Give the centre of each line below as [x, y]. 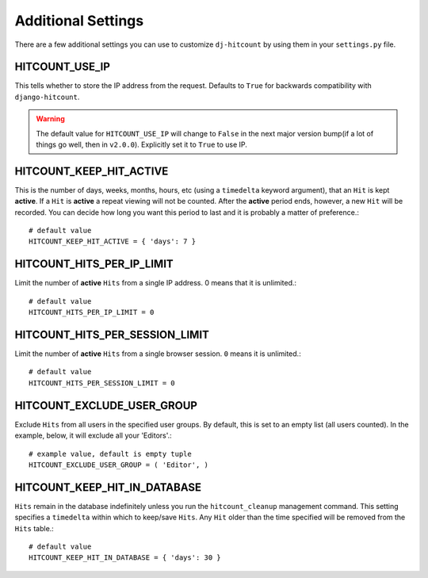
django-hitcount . [47, 97]
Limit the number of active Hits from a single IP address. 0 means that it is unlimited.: [156, 283]
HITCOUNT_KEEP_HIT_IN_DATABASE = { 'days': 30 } [125, 558]
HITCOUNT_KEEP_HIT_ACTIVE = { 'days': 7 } [113, 241]
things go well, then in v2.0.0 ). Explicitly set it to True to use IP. [141, 145]
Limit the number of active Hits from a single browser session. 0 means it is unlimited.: [158, 354]
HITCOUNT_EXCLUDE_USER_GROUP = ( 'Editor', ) [119, 465]
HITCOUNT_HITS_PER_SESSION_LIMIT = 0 [102, 383]
